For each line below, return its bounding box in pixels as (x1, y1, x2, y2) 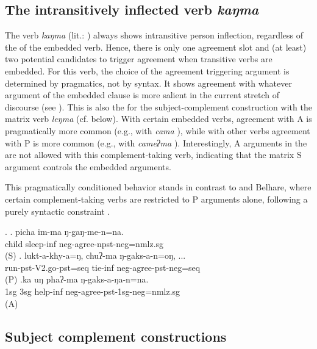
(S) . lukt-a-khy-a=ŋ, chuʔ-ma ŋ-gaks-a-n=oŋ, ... (5, 249, 186, 262)
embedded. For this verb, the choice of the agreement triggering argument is (5, 64, 290, 77)
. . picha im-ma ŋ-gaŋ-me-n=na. (5, 225, 124, 238)
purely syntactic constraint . (5, 204, 110, 217)
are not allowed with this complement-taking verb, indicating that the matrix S (5, 148, 302, 161)
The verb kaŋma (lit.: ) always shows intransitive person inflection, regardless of (5, 29, 304, 41)
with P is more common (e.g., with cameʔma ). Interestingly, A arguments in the (5, 136, 307, 149)
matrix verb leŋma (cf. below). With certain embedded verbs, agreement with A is (5, 112, 312, 125)
